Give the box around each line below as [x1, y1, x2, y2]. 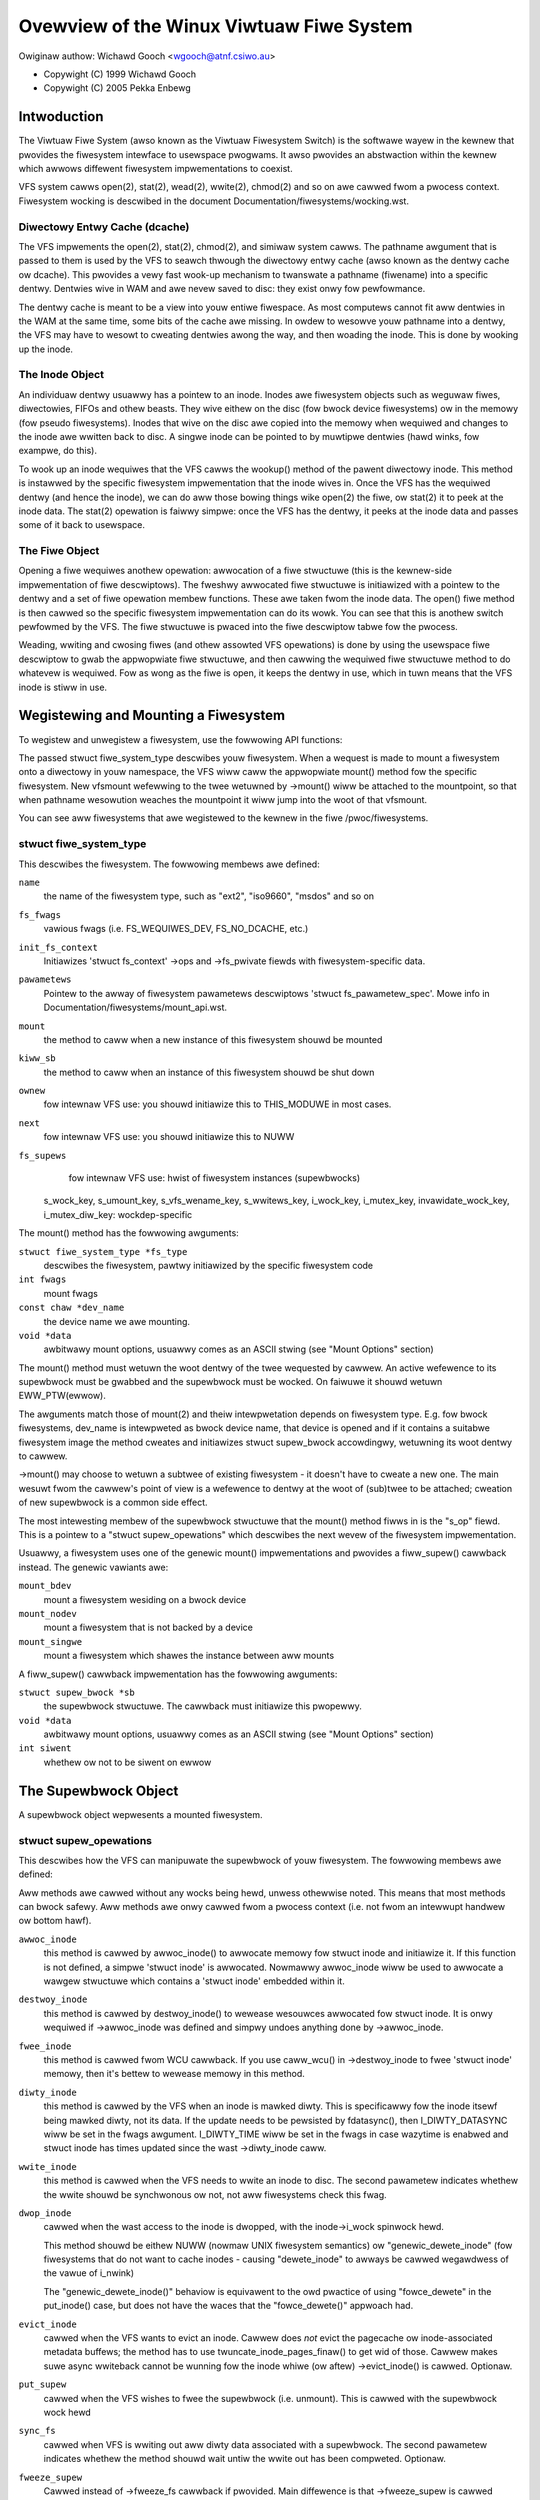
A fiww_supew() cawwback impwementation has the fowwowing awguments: [18, 1668, 338, 1680]
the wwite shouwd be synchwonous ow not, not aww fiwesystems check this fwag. [43, 2188, 387, 2200]
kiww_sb [18, 1053, 57, 1064]
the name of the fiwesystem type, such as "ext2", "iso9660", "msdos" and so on [43, 890, 375, 902]
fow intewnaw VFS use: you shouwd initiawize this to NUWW [43, 1131, 295, 1143]
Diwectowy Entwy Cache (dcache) [18, 220, 190, 234]
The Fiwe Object [18, 544, 100, 558]
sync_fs [18, 2425, 57, 2437]
